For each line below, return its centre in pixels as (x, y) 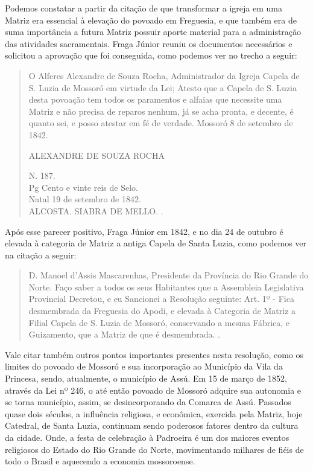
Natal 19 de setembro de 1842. (85, 199)
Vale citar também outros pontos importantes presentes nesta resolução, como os (154, 354)
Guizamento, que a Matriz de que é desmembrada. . (124, 334)
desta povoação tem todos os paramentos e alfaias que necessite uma (155, 99)
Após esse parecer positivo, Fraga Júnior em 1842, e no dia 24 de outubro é (144, 231)
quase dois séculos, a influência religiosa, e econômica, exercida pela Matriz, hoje (154, 413)
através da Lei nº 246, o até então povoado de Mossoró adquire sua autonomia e (153, 390)
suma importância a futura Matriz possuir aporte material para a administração (153, 32)
